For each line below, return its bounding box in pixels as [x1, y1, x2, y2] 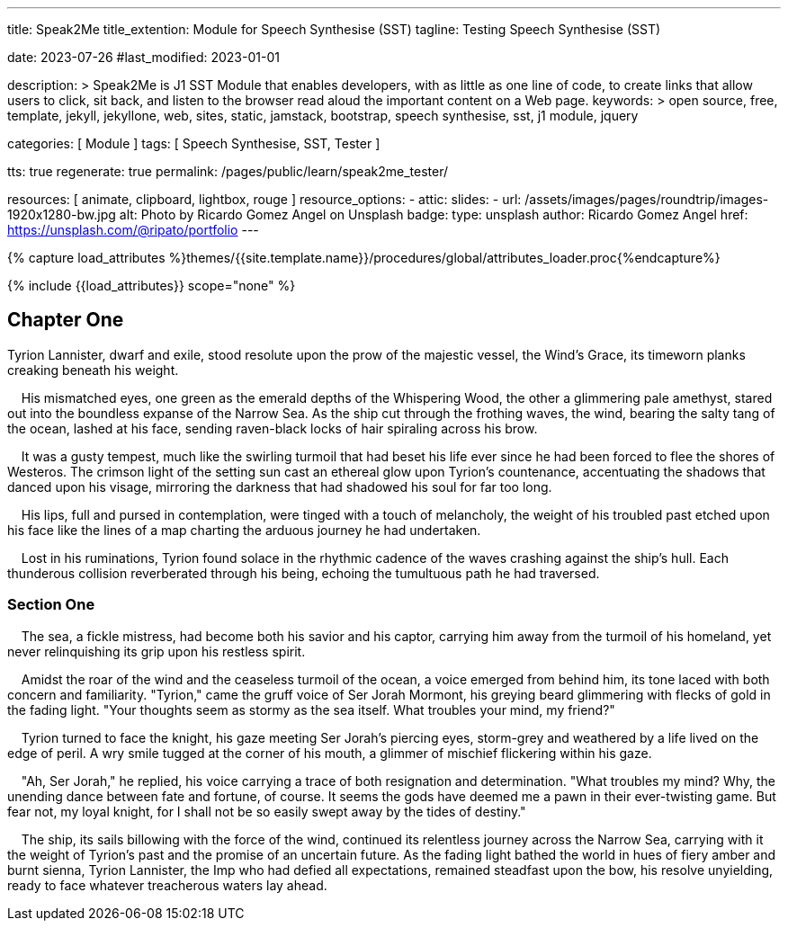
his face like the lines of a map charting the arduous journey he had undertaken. [7, 522, 481, 538]
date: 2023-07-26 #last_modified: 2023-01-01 [7, 49, 280, 65]
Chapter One [7, 308, 124, 332]
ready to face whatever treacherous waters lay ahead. [7, 877, 327, 893]
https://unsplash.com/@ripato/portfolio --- [7, 222, 259, 237]
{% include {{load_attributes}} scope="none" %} [7, 278, 296, 293]
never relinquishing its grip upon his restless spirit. [7, 643, 306, 659]
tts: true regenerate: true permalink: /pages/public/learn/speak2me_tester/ [7, 164, 448, 179]
